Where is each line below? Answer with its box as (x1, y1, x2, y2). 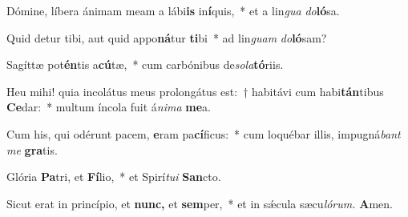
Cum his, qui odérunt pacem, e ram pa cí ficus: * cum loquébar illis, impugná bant (6, 125, 401, 142)
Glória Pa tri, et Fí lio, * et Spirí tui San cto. (6, 168, 221, 185)
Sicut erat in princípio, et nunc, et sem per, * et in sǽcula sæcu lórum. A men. (6, 195, 393, 211)
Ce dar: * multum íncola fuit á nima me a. (6, 98, 212, 115)
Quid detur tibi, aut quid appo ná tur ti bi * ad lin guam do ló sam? (6, 29, 327, 46)
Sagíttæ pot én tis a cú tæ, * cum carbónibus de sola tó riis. (6, 56, 284, 73)
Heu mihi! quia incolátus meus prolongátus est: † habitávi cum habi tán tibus (6, 82, 384, 99)
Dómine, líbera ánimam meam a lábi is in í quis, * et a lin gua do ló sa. (6, 2, 340, 18)
